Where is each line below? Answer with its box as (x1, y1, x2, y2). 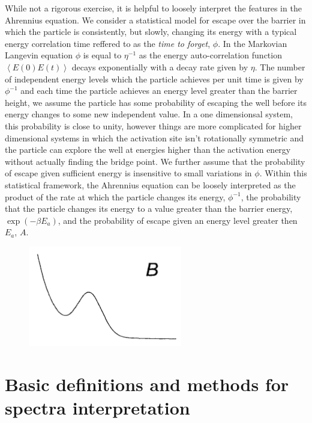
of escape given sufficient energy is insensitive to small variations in (5, 167, 252, 179)
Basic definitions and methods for (5, 372, 289, 397)
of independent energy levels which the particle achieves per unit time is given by (5, 72, 304, 85)
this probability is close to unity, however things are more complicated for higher (5, 119, 302, 132)
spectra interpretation (5, 395, 190, 420)
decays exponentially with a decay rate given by (71, 60, 248, 73)
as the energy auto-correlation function (139, 49, 282, 61)
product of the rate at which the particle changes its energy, (5, 190, 226, 203)
